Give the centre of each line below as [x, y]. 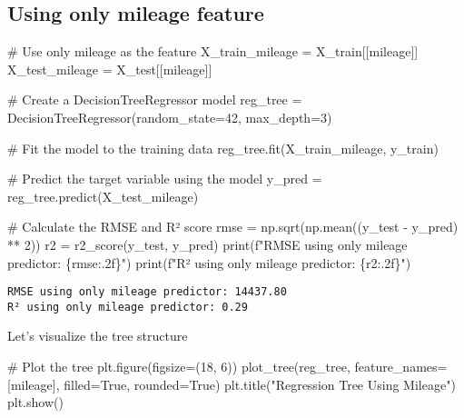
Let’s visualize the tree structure [98, 336]
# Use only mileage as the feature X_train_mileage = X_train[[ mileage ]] [213, 51]
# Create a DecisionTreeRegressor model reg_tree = [155, 100]
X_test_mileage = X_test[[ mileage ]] [110, 69]
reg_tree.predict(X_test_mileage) [103, 196]
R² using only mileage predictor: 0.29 [128, 307]
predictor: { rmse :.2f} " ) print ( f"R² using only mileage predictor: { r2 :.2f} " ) [209, 262]
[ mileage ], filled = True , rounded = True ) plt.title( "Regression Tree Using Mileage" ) [232, 384]
